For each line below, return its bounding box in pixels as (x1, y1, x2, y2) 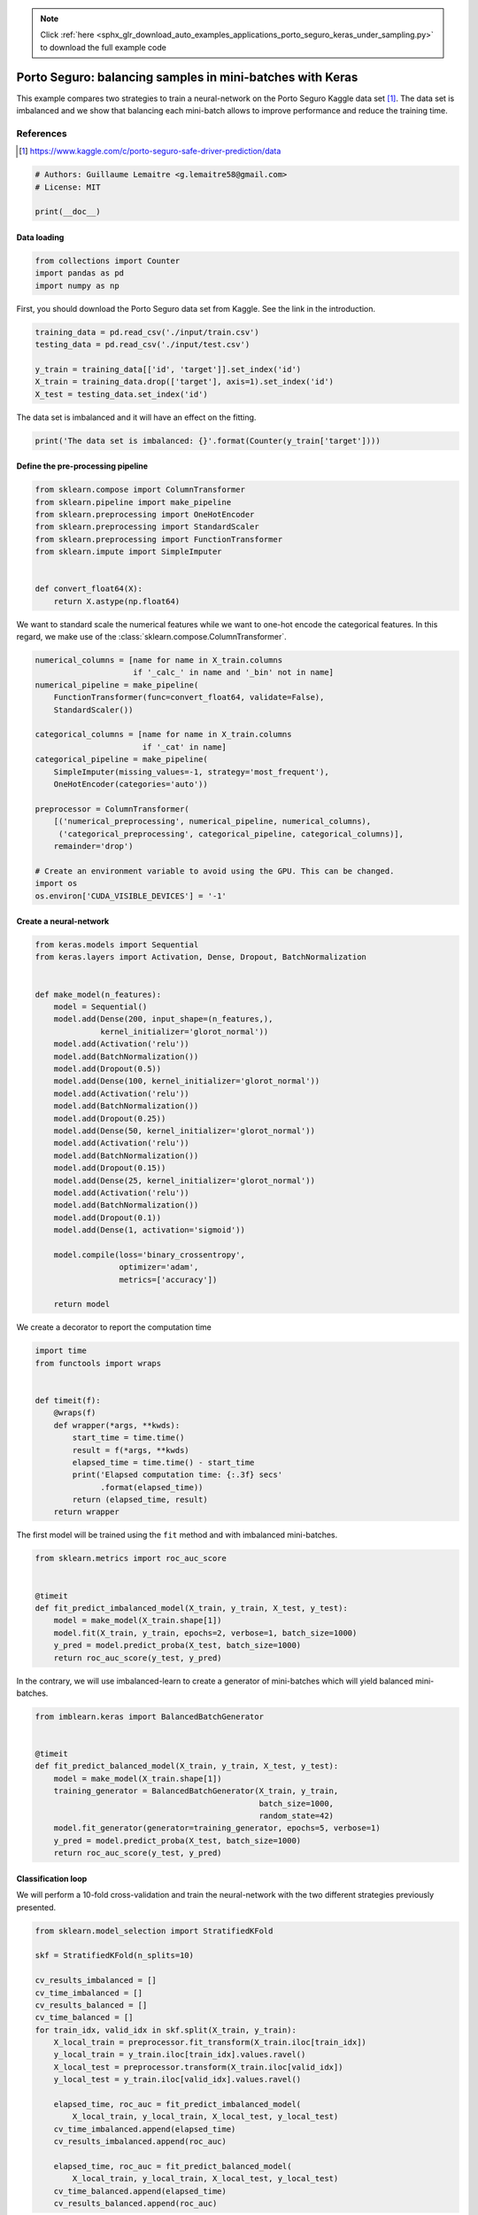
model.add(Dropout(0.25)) (53, 1113, 166, 1123)
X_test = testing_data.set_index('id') (35, 389, 208, 399)
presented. (16, 1901, 57, 1913)
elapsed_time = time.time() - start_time (72, 1457, 255, 1467)
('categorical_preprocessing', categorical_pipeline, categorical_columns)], (58, 828, 405, 839)
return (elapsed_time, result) (72, 1495, 208, 1505)
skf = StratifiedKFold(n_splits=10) (35, 1950, 195, 1961)
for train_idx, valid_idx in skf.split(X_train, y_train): (35, 2025, 297, 2035)
